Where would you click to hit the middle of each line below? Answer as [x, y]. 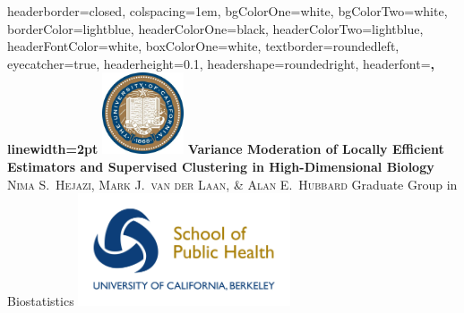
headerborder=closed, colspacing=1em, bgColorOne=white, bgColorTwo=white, [228, 11]
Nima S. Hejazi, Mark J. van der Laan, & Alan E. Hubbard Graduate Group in [232, 184]
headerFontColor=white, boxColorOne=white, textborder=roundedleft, [203, 46]
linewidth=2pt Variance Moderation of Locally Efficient [226, 149]
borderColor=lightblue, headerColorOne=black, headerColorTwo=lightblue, [215, 28]
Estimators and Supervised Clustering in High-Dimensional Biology [221, 166]
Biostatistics [41, 301]
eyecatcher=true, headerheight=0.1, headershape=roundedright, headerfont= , [221, 63]
